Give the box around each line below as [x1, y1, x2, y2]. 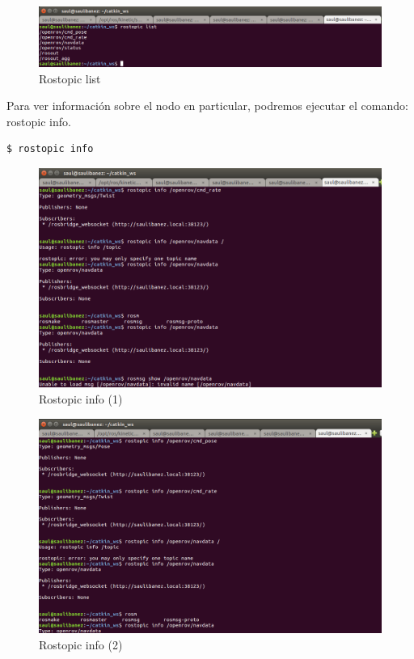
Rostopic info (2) [39, 636, 123, 653]
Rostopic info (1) [39, 391, 123, 408]
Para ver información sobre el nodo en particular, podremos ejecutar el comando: [6, 97, 408, 114]
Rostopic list [39, 70, 101, 87]
